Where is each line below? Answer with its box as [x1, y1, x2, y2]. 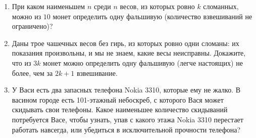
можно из [12, 11, 41, 21]
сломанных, [203, 1, 239, 11]
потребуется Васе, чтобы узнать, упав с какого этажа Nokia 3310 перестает [12, 114, 243, 124]
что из [12, 57, 31, 68]
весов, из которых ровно [120, 1, 195, 11]
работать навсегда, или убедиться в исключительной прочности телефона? [12, 124, 241, 134]
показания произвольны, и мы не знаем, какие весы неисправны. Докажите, [12, 48, 246, 58]
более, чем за [12, 67, 53, 78]
